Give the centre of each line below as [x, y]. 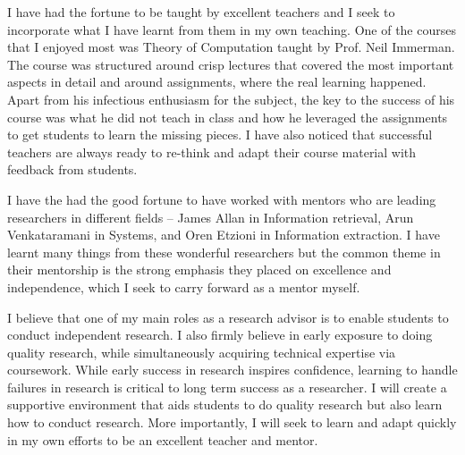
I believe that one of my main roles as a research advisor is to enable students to [228, 317]
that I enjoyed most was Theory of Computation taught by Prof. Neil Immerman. [231, 47]
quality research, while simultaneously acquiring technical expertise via [202, 352]
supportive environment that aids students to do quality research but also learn [225, 404]
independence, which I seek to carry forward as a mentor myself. [184, 286]
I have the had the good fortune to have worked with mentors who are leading [222, 199]
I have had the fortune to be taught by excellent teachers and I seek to [201, 12]
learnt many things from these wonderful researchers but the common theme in [224, 252]
